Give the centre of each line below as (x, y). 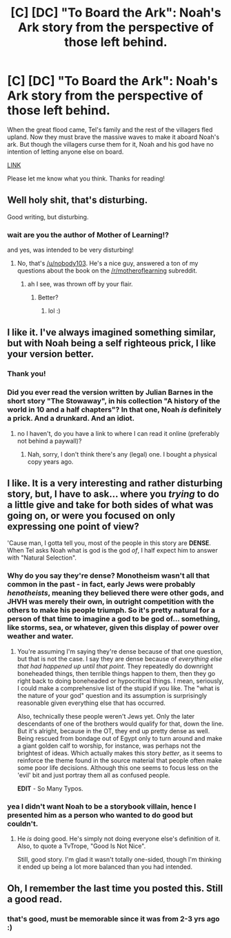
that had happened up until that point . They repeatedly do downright (115, 666)
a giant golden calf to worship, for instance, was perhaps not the (109, 746)
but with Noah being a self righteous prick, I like (112, 343)
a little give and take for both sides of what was (110, 505)
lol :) (54, 311)
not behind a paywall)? (49, 441)
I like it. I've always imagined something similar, (111, 332)
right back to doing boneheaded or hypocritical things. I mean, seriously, (120, 681)
